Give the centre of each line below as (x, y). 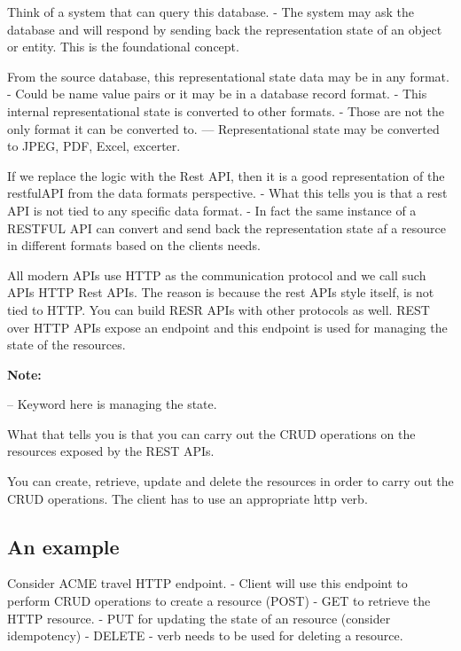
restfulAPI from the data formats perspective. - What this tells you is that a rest (227, 193)
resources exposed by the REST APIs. (111, 451)
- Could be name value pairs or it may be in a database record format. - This (217, 94)
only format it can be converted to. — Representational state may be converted (223, 128)
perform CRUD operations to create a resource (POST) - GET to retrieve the (219, 601)
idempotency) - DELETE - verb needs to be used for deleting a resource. (205, 635)
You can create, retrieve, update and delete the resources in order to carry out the (230, 481)
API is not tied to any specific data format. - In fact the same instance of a (212, 210)
